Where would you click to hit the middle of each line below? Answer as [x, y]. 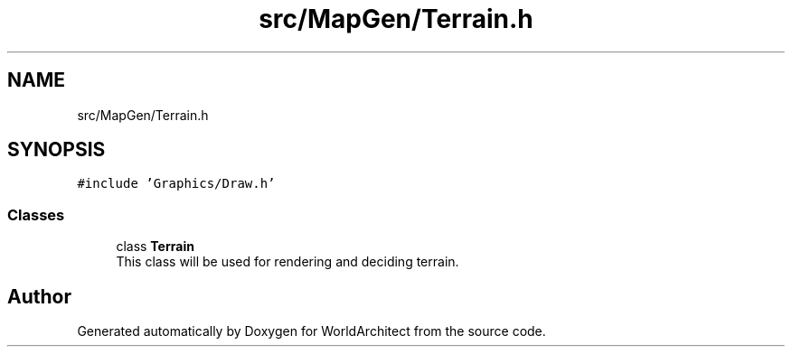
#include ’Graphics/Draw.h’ [176, 184]
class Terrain [155, 247]
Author [39, 296]
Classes [36, 214]
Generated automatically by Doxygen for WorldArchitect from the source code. [311, 331]
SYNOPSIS [57, 150]
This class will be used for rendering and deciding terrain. [288, 262]
